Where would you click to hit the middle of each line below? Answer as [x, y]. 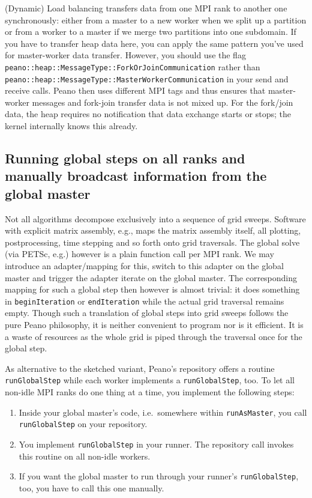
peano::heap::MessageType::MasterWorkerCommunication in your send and [147, 78]
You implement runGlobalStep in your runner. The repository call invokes [156, 444]
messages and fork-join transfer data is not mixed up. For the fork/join [163, 102]
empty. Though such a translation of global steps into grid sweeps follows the [147, 313]
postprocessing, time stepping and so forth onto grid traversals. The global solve [152, 242]
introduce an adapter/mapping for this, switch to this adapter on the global [144, 266]
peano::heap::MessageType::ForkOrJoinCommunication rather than [133, 66]
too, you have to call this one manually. [91, 487]
